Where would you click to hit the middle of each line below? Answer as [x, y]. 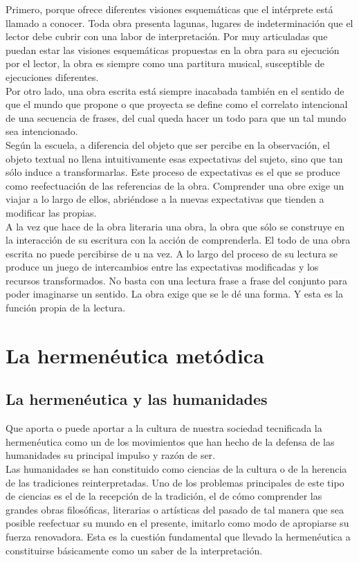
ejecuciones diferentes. [52, 76]
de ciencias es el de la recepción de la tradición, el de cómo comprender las [164, 496]
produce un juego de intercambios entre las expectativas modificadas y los [162, 267]
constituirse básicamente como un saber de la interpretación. [134, 550]
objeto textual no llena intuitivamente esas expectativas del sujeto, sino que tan [174, 158]
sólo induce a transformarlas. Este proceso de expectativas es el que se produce [173, 172]
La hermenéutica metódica [135, 355]
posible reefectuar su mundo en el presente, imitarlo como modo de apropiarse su [177, 523]
